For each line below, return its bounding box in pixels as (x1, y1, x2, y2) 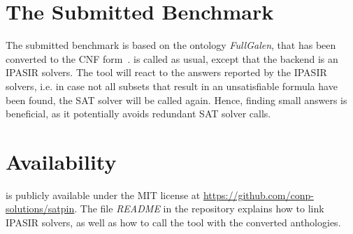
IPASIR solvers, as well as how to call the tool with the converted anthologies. (6, 215, 341, 229)
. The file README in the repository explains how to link (74, 201, 324, 216)
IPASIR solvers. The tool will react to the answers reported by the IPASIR (6, 65, 327, 80)
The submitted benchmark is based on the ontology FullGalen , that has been (6, 38, 336, 52)
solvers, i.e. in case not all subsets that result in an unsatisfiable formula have (6, 78, 338, 93)
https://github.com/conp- (203, 187, 314, 202)
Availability (6, 147, 117, 175)
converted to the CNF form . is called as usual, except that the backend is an (6, 51, 338, 66)
